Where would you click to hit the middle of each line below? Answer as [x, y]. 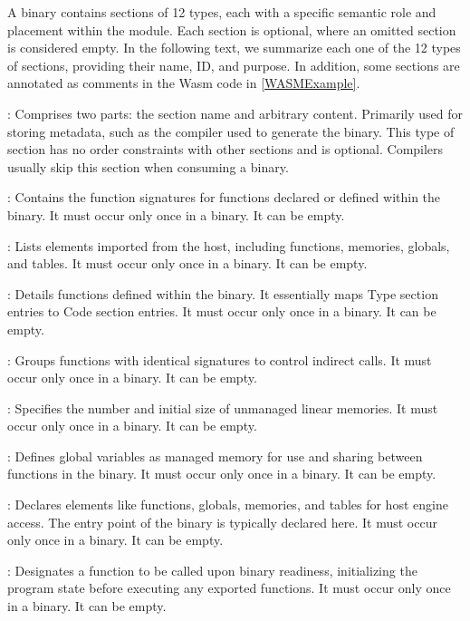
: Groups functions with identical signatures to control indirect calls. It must [220, 359]
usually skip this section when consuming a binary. [148, 166]
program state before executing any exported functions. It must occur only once [229, 588]
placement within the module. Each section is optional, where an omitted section [232, 29]
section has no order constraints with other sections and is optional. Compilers [225, 149]
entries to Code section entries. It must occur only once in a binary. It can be [222, 311]
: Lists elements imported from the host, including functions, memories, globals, [229, 245]
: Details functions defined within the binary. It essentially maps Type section [223, 293]
